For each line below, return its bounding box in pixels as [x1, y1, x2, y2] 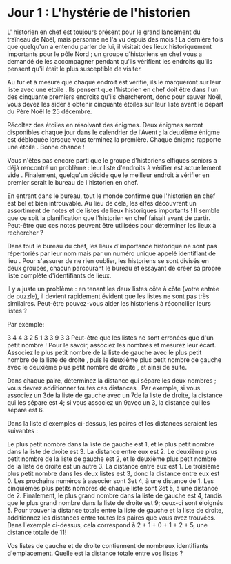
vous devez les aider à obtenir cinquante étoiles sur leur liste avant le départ [7, 100, 224, 108]
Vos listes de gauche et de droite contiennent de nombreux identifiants [7, 541, 209, 549]
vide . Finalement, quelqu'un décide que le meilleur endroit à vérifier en [7, 171, 210, 179]
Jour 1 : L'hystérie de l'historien [7, 5, 191, 21]
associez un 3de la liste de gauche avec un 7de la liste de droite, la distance [7, 391, 223, 399]
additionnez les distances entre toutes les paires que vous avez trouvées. [7, 513, 216, 522]
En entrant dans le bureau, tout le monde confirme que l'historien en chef [7, 192, 216, 200]
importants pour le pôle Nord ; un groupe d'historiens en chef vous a [7, 50, 202, 58]
